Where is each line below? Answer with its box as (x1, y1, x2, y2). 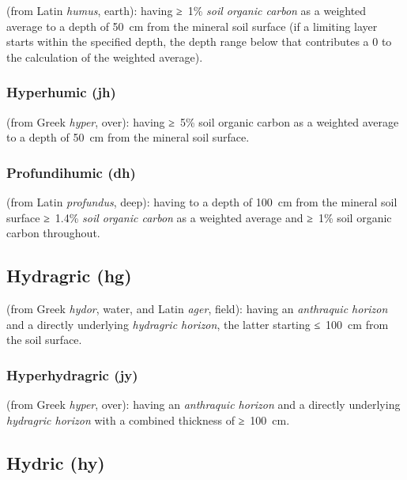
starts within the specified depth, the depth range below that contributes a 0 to (6, 33, 392, 50)
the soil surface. (6, 331, 82, 348)
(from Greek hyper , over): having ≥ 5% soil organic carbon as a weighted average (6, 113, 399, 130)
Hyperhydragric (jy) (6, 365, 138, 384)
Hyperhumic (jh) (6, 82, 116, 102)
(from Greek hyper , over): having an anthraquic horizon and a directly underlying (6, 395, 401, 412)
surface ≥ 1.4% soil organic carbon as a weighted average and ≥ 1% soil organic (6, 209, 392, 225)
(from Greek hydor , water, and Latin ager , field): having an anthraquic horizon (6, 300, 388, 316)
